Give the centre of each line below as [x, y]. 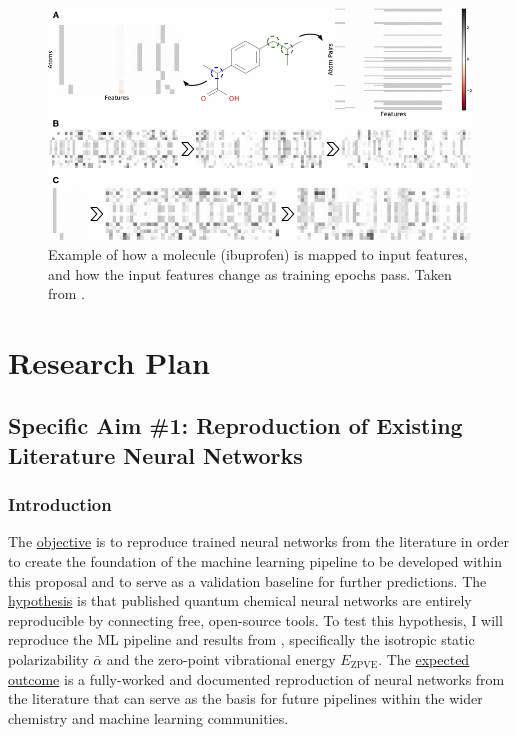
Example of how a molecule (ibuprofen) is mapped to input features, [258, 253]
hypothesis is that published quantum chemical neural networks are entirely [240, 600]
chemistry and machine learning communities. [148, 717]
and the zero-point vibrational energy [221, 659]
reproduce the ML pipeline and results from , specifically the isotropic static [241, 639]
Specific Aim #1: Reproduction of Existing [235, 425]
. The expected [424, 659]
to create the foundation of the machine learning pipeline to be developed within [255, 561]
